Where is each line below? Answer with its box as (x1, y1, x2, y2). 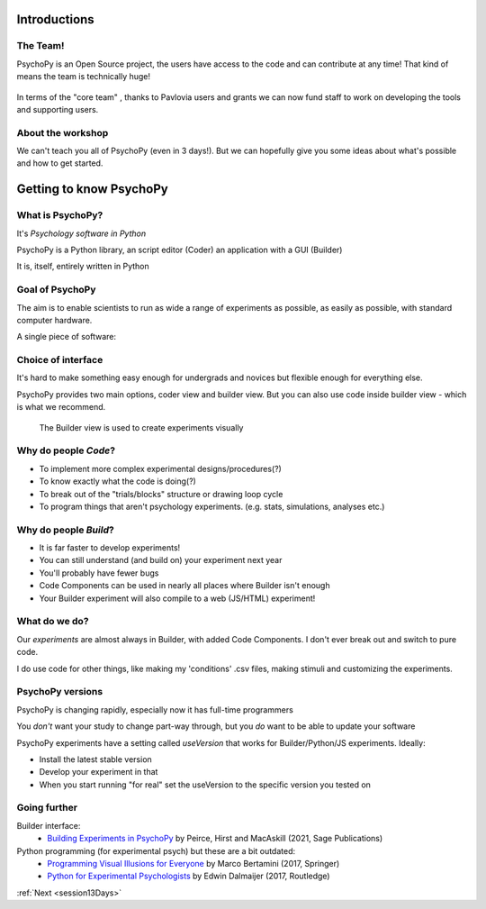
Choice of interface (16, 354, 103, 367)
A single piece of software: (16, 332, 117, 342)
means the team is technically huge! (16, 71, 151, 82)
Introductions (16, 12, 94, 27)
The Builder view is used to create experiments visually (39, 422, 244, 432)
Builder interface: (16, 820, 81, 831)
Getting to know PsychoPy (16, 181, 168, 197)
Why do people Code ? (16, 444, 116, 457)
